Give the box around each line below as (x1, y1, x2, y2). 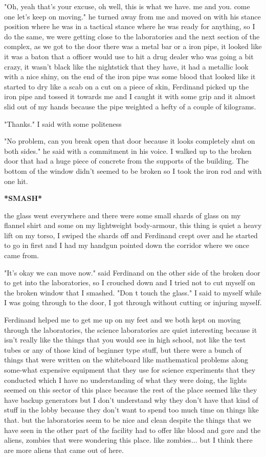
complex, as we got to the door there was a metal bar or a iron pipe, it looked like (4, 41, 262, 52)
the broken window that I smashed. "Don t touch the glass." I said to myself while (4, 287, 261, 298)
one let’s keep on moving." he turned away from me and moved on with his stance (4, 11, 261, 21)
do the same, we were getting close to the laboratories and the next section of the (4, 31, 260, 41)
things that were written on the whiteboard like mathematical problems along (4, 354, 249, 365)
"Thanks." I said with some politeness (4, 118, 122, 129)
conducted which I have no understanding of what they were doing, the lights (4, 374, 247, 385)
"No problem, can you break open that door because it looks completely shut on (4, 135, 255, 146)
